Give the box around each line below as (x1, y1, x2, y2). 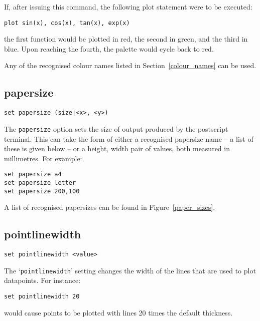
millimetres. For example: (4, 153, 82, 163)
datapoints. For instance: (4, 275, 81, 285)
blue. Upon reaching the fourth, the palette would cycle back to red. (4, 43, 214, 54)
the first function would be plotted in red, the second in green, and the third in (4, 34, 248, 44)
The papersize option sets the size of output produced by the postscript (4, 123, 228, 134)
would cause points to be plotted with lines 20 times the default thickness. (4, 307, 233, 317)
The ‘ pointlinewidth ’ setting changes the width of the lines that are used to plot (4, 265, 256, 275)
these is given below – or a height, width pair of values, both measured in (4, 143, 230, 154)
